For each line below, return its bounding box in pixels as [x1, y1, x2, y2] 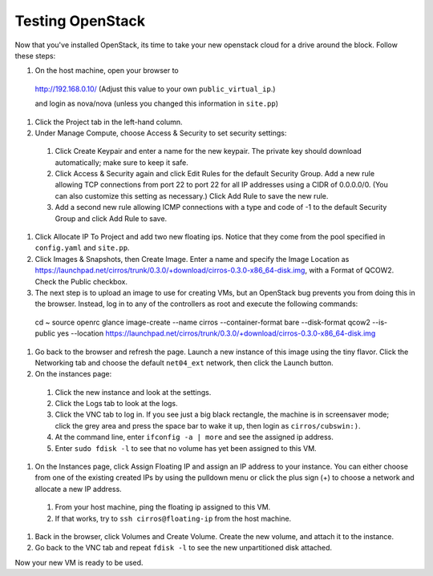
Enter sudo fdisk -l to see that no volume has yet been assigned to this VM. [55, 443, 317, 453]
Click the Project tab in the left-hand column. [34, 117, 184, 127]
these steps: [14, 50, 56, 60]
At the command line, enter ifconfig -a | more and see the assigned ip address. [55, 433, 334, 442]
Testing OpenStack [14, 12, 146, 30]
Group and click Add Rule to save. [55, 213, 168, 224]
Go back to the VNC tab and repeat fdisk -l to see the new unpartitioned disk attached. [34, 543, 333, 553]
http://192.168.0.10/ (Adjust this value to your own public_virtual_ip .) [34, 84, 276, 94]
